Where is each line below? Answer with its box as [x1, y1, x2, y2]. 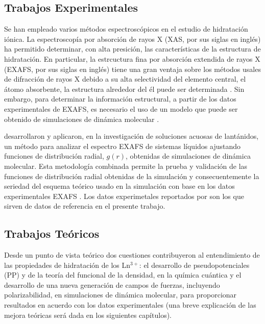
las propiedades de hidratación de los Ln [4, 259, 131, 270]
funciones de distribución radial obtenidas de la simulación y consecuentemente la [4, 170, 259, 181]
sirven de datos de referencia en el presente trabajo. [4, 201, 165, 211]
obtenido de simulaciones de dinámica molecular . [4, 113, 159, 124]
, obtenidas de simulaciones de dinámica [126, 151, 251, 161]
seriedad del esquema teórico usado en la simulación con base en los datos [4, 181, 235, 191]
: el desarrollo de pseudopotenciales [139, 259, 250, 270]
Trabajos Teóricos [4, 226, 100, 241]
